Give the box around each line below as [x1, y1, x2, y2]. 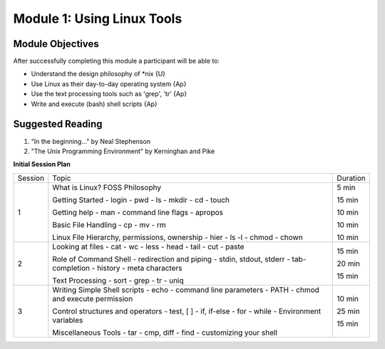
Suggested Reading [13, 118, 103, 130]
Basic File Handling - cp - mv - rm [52, 219, 167, 229]
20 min [337, 259, 360, 269]
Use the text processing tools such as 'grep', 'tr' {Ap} [31, 90, 188, 98]
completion [52, 263, 91, 273]
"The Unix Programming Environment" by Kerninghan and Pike [31, 147, 215, 155]
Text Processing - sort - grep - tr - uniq [52, 275, 185, 285]
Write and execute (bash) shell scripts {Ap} [31, 100, 158, 108]
